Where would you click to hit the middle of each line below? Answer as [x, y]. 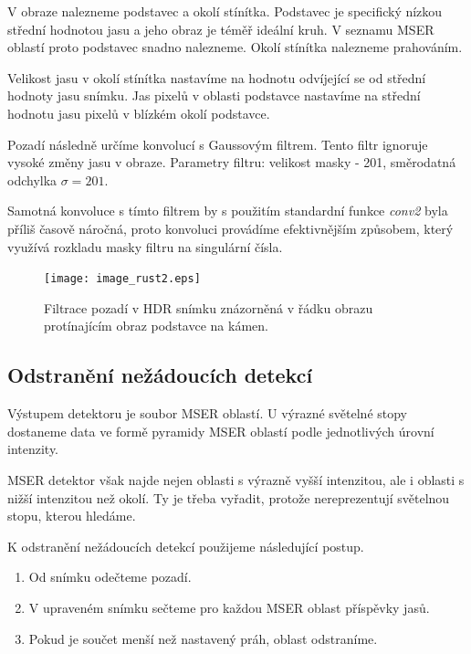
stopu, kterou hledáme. [72, 516]
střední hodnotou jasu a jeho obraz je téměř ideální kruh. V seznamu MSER [221, 29]
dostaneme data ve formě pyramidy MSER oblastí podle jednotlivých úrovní [221, 431]
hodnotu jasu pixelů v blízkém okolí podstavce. [139, 113]
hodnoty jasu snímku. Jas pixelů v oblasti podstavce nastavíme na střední [214, 95]
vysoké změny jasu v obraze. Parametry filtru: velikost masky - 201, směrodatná [232, 162]
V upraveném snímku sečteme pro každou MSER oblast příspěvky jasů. [229, 607]
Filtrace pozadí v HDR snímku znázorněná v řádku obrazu [209, 307]
